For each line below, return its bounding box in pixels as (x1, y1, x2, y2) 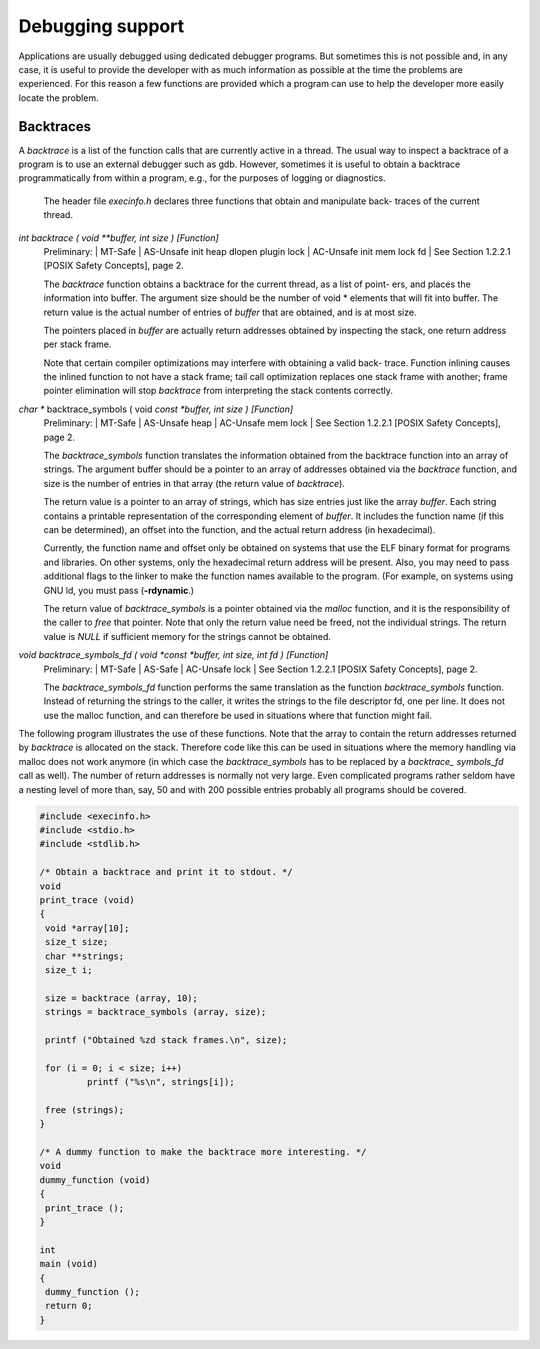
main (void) (39, 1258, 99, 1270)
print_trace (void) (39, 894, 135, 905)
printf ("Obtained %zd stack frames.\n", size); (45, 1034, 288, 1045)
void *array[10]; (45, 922, 130, 934)
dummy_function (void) (39, 1174, 151, 1185)
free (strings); (45, 1104, 125, 1115)
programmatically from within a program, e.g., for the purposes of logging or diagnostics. (18, 172, 387, 184)
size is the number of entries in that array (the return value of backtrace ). (43, 477, 345, 489)
